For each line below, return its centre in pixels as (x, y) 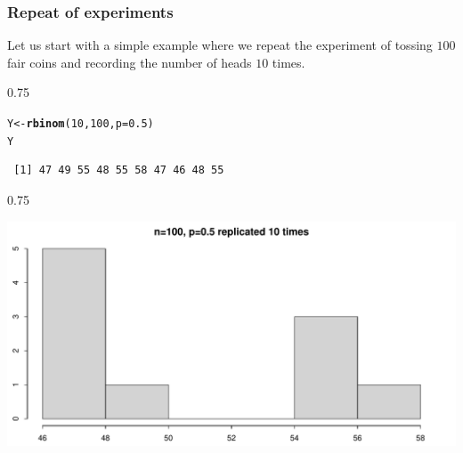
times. (288, 62)
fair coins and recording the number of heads (130, 62)
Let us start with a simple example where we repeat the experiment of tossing (220, 45)
